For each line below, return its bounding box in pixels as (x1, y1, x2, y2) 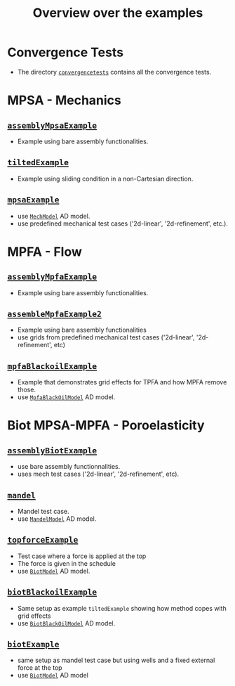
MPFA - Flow (7, 244, 82, 259)
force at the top (17, 664, 62, 672)
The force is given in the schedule (17, 559, 116, 567)
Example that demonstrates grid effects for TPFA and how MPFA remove (17, 378, 227, 387)
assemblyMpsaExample (7, 120, 98, 131)
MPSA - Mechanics (7, 93, 121, 108)
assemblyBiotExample (7, 445, 98, 455)
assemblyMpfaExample (7, 272, 98, 282)
